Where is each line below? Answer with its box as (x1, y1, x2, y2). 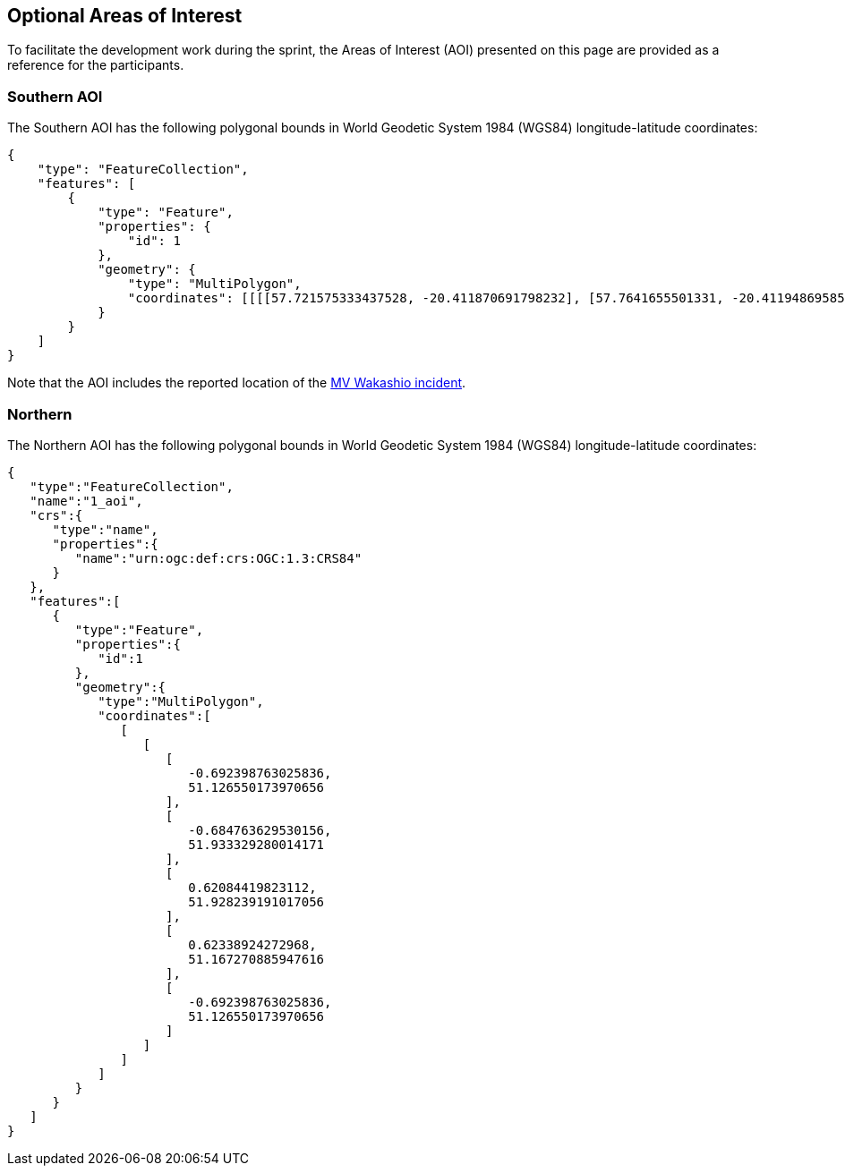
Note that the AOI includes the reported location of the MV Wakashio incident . (7, 375, 466, 391)
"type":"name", (52, 522, 158, 537)
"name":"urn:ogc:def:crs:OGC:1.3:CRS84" (74, 550, 363, 565)
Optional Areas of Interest (7, 4, 243, 27)
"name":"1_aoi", (30, 493, 143, 508)
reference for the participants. (7, 57, 184, 73)
